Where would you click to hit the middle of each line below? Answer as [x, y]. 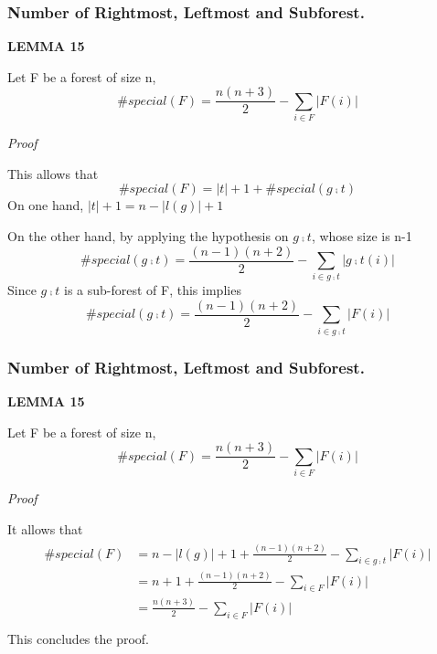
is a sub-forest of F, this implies [153, 290]
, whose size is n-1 [362, 235]
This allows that [53, 173]
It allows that [45, 528]
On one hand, [46, 205]
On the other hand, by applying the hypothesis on [148, 235]
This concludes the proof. [78, 638]
